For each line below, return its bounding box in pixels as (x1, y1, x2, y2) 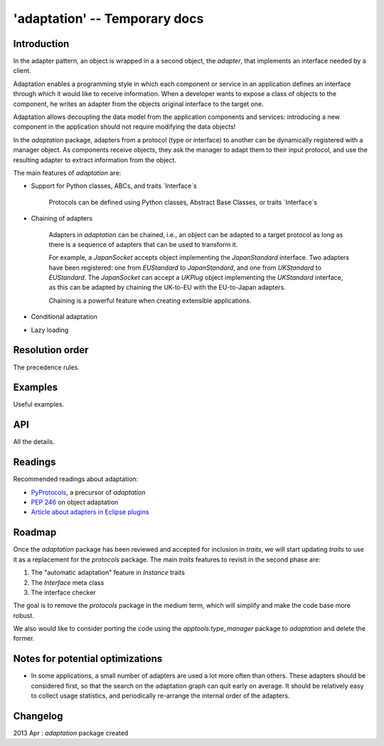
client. (13, 66, 31, 75)
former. (13, 634, 35, 643)
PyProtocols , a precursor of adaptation (31, 488, 146, 496)
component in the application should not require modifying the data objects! (13, 122, 236, 131)
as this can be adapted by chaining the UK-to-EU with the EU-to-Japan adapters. (48, 283, 286, 292)
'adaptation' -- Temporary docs (13, 11, 204, 26)
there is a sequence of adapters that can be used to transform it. (48, 240, 238, 248)
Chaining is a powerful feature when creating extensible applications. (48, 296, 252, 305)
